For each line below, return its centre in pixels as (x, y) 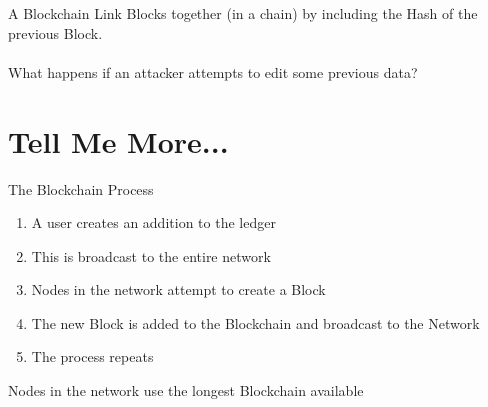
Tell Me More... (118, 140)
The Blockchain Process (81, 188)
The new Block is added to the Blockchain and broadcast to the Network (255, 322)
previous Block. (55, 32)
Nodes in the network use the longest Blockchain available (186, 390)
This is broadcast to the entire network (151, 255)
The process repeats (92, 356)
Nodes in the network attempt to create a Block (178, 289)
